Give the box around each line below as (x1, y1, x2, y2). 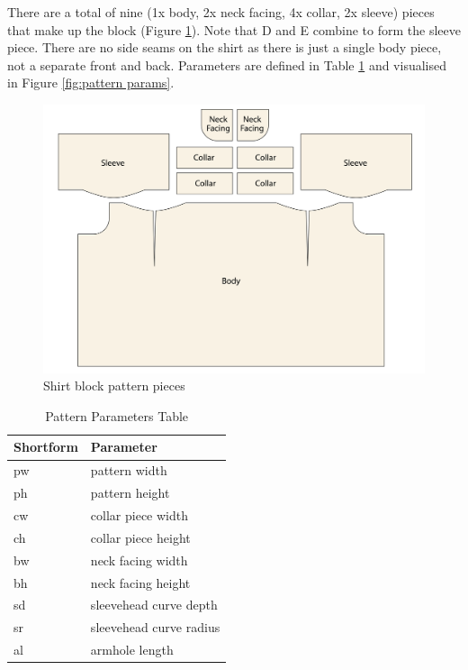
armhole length (90, 640, 174, 659)
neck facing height (90, 573, 191, 592)
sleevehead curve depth (90, 595, 218, 614)
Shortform (13, 437, 78, 456)
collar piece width (90, 505, 189, 524)
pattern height (90, 483, 170, 502)
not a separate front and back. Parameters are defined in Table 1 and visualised (7, 55, 446, 74)
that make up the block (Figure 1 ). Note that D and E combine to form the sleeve (7, 20, 461, 39)
